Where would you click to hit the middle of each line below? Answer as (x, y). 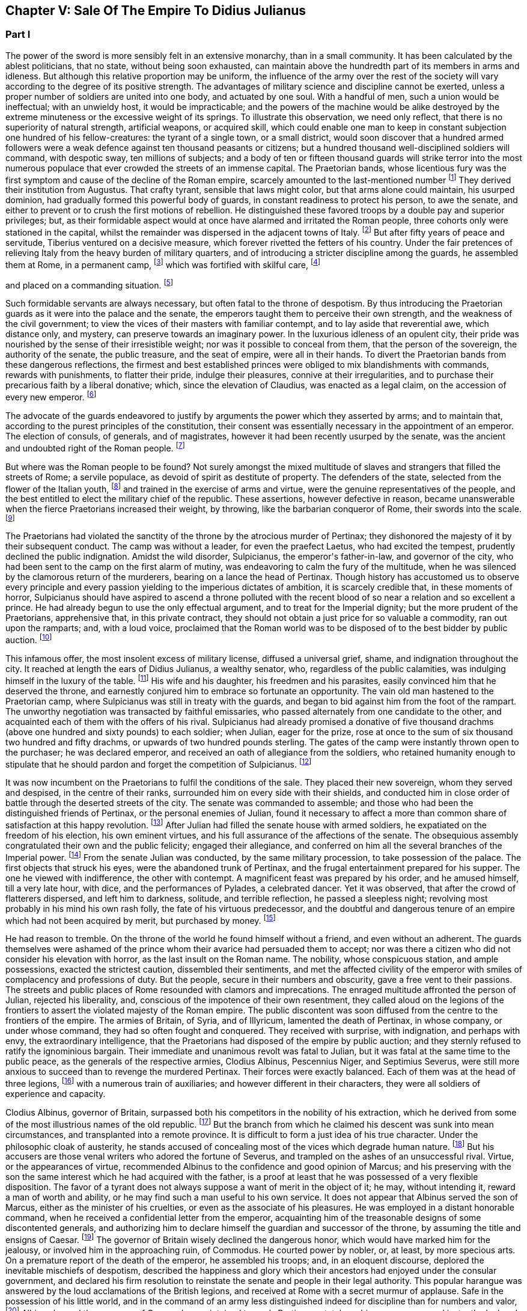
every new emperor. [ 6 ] (51, 396)
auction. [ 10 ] (29, 639)
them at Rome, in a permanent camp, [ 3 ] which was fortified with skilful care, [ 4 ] (163, 264)
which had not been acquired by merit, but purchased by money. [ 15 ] (141, 919)
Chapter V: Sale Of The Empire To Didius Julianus (156, 11)
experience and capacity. (56, 1093)
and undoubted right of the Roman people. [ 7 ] (95, 447)
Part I (18, 35)
